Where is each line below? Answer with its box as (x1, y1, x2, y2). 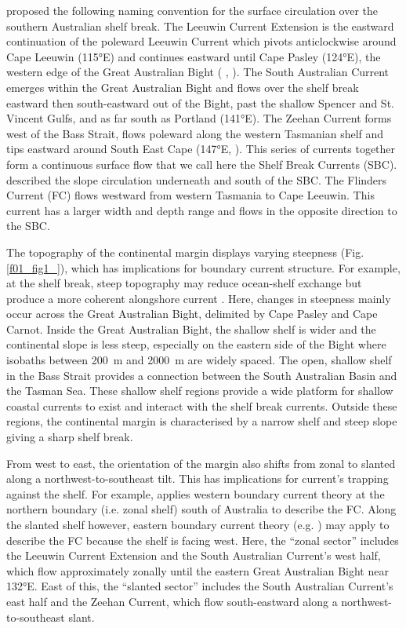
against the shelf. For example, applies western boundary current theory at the (6, 485, 385, 502)
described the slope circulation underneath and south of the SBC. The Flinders (6, 171, 387, 188)
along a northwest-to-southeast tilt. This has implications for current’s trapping (6, 470, 389, 487)
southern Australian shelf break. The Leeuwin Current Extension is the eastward (6, 17, 394, 34)
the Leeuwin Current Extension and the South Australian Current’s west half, (6, 547, 381, 564)
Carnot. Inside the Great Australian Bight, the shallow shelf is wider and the (6, 320, 376, 337)
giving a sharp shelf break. (6, 429, 133, 445)
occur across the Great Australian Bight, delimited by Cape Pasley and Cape (6, 305, 378, 322)
